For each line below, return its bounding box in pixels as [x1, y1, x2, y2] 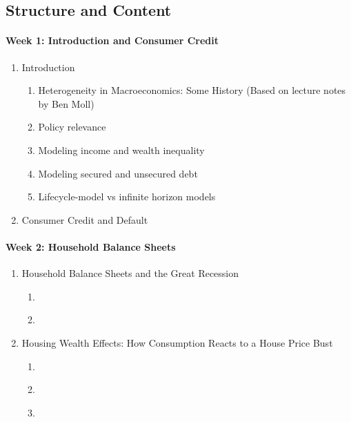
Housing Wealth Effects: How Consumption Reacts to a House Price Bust [21, 335, 333, 349]
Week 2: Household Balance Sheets [6, 239, 176, 253]
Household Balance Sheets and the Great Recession [21, 266, 239, 280]
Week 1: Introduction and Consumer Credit [6, 33, 219, 48]
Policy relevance [38, 119, 106, 134]
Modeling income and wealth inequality [38, 142, 205, 157]
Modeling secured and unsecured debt [38, 166, 198, 180]
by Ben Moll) [38, 96, 94, 111]
